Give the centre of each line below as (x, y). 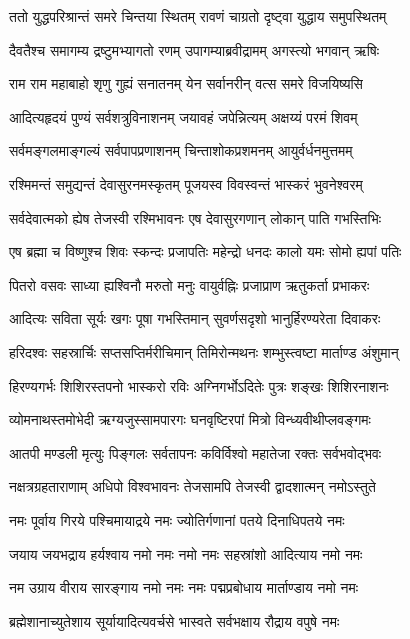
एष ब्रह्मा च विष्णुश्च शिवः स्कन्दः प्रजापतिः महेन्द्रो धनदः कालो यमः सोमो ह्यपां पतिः (205, 251)
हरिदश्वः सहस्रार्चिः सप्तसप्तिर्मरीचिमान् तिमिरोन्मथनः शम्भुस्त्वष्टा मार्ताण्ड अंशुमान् (204, 351)
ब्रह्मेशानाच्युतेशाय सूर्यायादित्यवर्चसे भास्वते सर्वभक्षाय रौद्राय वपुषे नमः (174, 620)
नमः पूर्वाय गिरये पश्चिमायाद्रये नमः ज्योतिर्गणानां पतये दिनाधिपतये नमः (177, 519)
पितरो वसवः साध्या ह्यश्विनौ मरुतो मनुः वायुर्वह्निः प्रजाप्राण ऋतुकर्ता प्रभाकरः (189, 284)
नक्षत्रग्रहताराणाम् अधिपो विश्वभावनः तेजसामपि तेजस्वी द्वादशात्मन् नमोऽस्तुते (192, 486)
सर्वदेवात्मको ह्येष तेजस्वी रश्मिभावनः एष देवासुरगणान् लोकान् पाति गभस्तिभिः (195, 217)
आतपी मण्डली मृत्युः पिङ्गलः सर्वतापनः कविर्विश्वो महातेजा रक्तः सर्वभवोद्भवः (195, 452)
